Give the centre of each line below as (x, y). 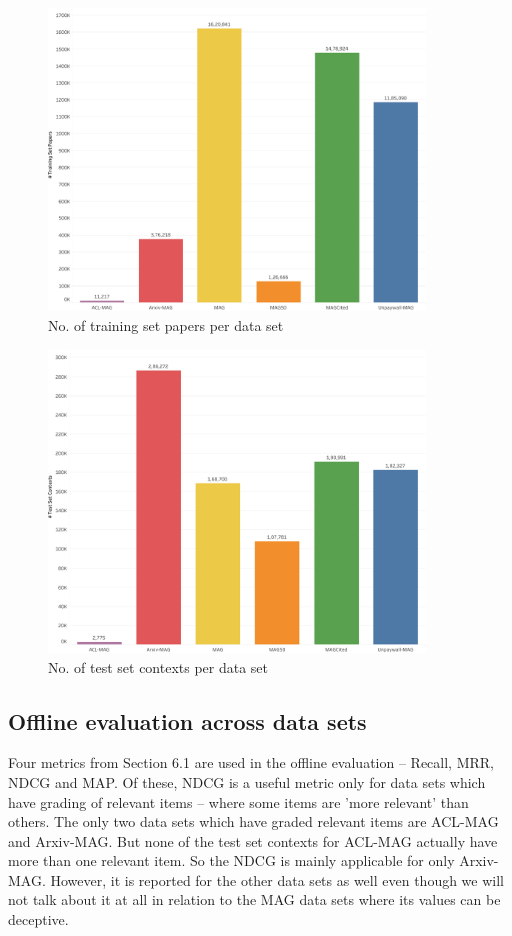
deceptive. (38, 919)
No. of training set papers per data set (166, 324)
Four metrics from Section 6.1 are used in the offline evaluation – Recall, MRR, (251, 762)
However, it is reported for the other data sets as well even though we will (277, 879)
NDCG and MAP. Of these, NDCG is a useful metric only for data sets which (247, 781)
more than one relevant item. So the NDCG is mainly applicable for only (231, 860)
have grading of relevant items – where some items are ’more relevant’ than (238, 801)
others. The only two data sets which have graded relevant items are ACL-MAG (253, 821)
